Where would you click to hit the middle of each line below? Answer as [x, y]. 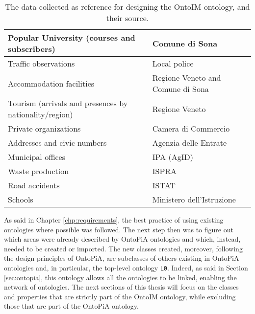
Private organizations [44, 128]
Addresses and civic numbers [57, 143]
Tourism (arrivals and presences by [68, 103]
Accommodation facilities [51, 83]
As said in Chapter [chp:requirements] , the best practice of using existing [114, 220]
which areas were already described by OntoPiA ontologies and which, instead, [122, 239]
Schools [21, 199]
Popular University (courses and [72, 37]
